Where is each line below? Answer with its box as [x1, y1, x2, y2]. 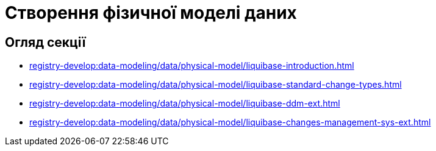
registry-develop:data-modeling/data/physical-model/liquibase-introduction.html [29, 60, 354, 71]
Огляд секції [5, 34, 86, 50]
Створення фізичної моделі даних [5, 2, 297, 23]
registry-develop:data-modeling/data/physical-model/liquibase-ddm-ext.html [29, 98, 340, 109]
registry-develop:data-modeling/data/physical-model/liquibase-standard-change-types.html [29, 79, 402, 90]
